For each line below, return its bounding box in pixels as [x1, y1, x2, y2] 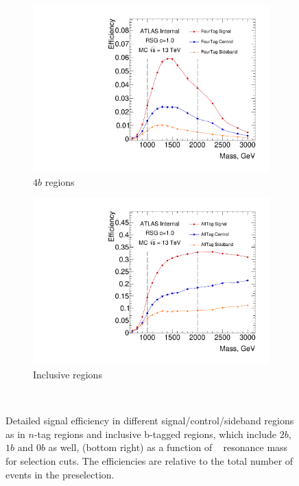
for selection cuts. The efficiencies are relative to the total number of [5, 453, 294, 467]
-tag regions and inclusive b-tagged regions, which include [34, 426, 276, 441]
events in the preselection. [5, 467, 115, 481]
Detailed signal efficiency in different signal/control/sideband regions [5, 413, 294, 428]
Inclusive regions [33, 367, 102, 381]
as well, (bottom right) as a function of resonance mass [48, 440, 288, 454]
